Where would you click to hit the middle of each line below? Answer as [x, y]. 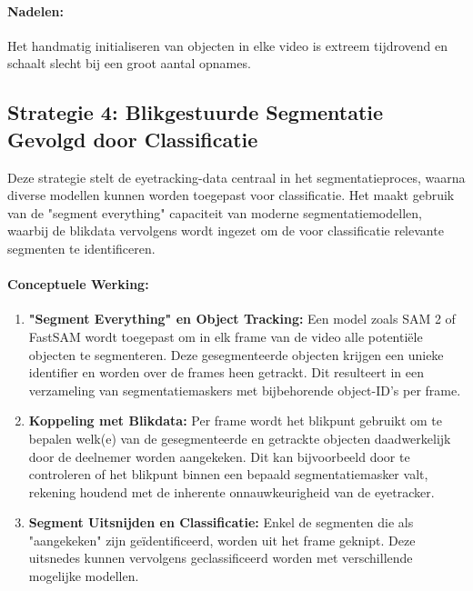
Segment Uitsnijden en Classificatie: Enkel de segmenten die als [221, 522]
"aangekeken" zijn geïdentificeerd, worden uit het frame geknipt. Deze [222, 540]
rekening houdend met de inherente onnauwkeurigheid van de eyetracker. [231, 491]
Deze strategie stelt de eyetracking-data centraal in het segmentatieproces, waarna [236, 177]
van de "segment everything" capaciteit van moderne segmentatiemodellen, [215, 212]
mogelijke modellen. [84, 576]
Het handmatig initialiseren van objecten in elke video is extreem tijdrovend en [228, 45]
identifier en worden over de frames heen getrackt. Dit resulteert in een [226, 372]
